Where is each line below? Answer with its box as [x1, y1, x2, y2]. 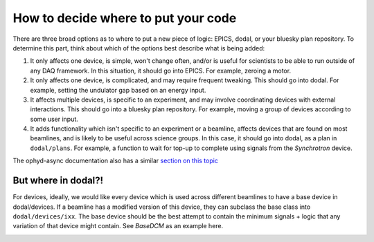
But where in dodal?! [12, 175, 104, 187]
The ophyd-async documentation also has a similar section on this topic [12, 156, 218, 165]
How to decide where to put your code [12, 10, 237, 26]
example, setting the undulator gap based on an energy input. [30, 86, 206, 94]
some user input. [30, 115, 79, 123]
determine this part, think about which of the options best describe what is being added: [12, 44, 265, 52]
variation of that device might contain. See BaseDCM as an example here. [12, 222, 224, 230]
